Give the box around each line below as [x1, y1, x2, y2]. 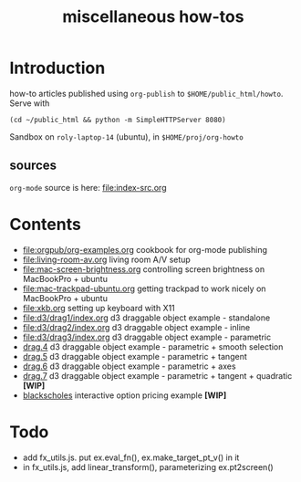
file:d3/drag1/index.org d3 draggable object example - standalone [22, 312, 271, 323]
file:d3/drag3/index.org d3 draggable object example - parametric [22, 331, 272, 342]
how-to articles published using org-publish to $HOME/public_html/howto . [9, 88, 284, 99]
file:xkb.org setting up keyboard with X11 [22, 302, 175, 313]
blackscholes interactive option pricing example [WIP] [22, 390, 227, 401]
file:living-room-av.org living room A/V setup [22, 254, 192, 265]
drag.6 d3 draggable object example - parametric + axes [22, 361, 236, 372]
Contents [9, 214, 82, 235]
